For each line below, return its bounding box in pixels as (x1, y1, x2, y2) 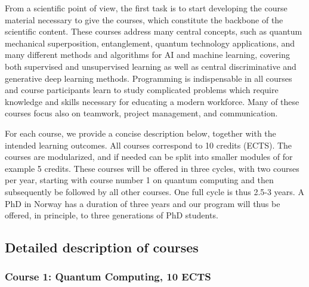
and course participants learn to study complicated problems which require (5, 84, 279, 96)
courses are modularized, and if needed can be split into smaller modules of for (5, 150, 293, 163)
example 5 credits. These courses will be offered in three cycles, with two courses (5, 162, 299, 174)
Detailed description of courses (5, 238, 199, 257)
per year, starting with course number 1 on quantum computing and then (5, 174, 274, 186)
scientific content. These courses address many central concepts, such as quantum (5, 25, 302, 38)
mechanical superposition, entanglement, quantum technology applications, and (5, 36, 295, 49)
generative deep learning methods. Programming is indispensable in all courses (5, 72, 292, 84)
